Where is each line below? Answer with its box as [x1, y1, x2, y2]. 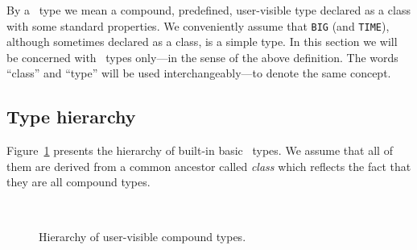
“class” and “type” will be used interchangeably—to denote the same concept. [6, 65, 391, 81]
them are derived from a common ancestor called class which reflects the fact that [6, 157, 411, 174]
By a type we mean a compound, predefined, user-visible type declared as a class [6, 2, 411, 18]
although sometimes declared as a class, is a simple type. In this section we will [6, 33, 398, 50]
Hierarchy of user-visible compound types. [39, 227, 246, 244]
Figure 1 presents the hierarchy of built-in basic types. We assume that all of [6, 142, 393, 159]
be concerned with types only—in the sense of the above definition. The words [6, 48, 398, 65]
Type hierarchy [6, 104, 136, 129]
